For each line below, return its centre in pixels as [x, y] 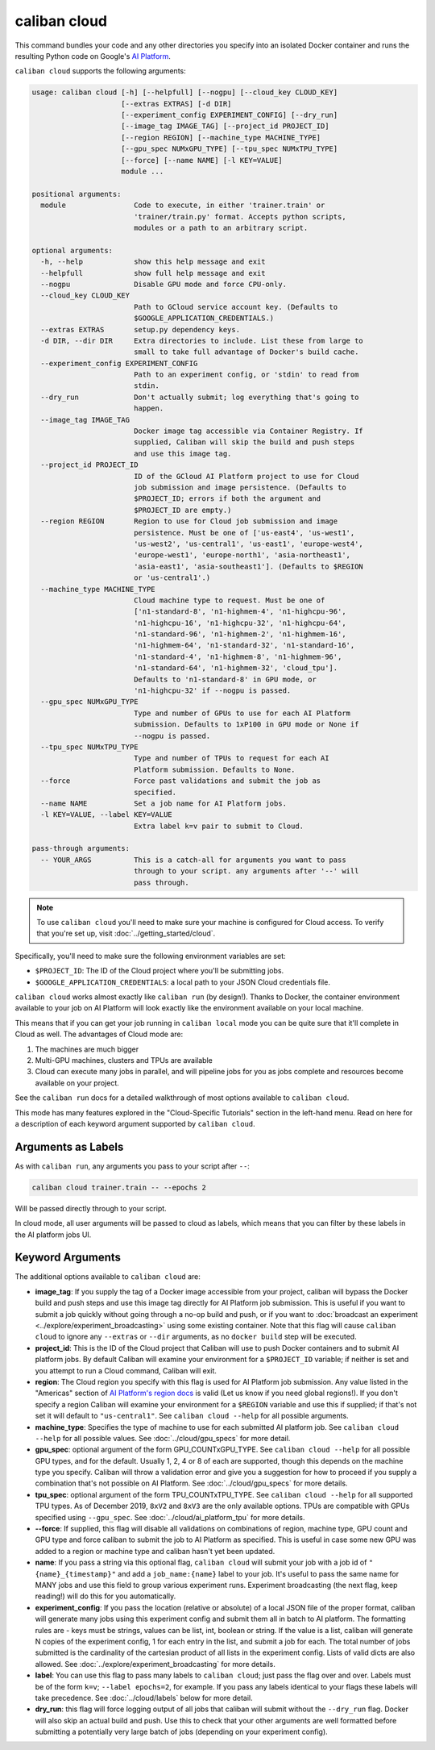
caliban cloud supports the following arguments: [100, 71]
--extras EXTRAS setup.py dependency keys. [141, 329]
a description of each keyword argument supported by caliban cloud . [135, 1123]
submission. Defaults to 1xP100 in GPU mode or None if [246, 725]
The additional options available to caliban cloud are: [108, 1277]
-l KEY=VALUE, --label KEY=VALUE [106, 815]
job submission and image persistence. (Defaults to [240, 487]
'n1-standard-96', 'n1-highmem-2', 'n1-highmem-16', [240, 634]
